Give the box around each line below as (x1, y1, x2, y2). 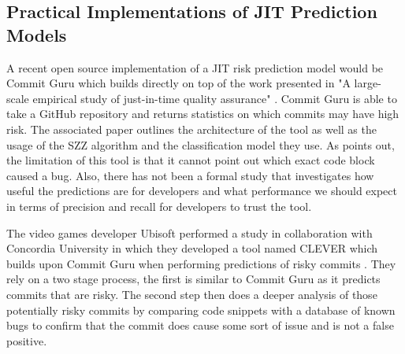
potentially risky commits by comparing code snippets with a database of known (6, 301, 396, 318)
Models (6, 22, 67, 46)
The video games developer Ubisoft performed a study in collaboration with (6, 224, 373, 241)
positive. (6, 332, 47, 348)
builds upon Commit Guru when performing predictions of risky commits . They (6, 255, 396, 271)
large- (354, 75, 381, 91)
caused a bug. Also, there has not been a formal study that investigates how (6, 167, 374, 183)
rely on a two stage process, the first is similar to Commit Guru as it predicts (6, 271, 381, 287)
